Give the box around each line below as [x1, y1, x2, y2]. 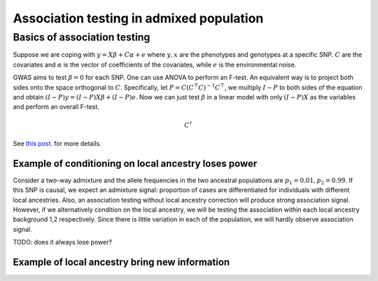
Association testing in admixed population [13, 11, 264, 26]
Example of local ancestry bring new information [13, 256, 230, 268]
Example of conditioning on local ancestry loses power [13, 158, 258, 170]
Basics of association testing [13, 31, 150, 43]
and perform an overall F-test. [13, 102, 99, 111]
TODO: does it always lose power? [13, 238, 112, 247]
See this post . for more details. [13, 139, 101, 147]
